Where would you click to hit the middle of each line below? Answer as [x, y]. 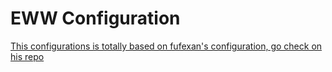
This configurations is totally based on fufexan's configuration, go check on [166, 46]
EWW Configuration [95, 18]
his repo [27, 56]
